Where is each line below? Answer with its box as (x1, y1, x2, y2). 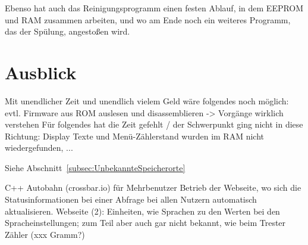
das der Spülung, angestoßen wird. (5, 25, 130, 38)
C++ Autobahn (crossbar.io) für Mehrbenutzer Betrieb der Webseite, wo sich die (5, 181, 301, 194)
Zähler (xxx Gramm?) (5, 228, 85, 240)
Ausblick (5, 60, 77, 84)
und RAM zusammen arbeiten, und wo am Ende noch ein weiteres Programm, (5, 13, 291, 26)
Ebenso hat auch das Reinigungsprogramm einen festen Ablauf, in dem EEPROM (5, 2, 304, 14)
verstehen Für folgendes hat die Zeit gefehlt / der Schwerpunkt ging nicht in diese (5, 118, 303, 131)
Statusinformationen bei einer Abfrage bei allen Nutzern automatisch (5, 193, 257, 206)
